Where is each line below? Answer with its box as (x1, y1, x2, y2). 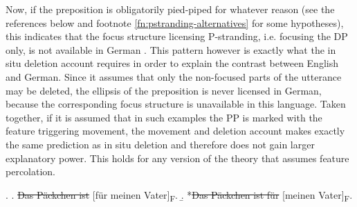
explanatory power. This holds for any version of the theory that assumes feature (6, 150, 349, 165)
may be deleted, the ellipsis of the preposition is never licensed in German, (6, 83, 322, 97)
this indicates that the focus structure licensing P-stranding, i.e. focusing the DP (6, 29, 348, 43)
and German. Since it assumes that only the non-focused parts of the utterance (6, 69, 342, 83)
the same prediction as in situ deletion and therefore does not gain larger (6, 137, 315, 151)
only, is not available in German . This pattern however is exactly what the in (6, 42, 336, 57)
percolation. (6, 164, 56, 179)
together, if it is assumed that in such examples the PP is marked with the (6, 110, 322, 124)
